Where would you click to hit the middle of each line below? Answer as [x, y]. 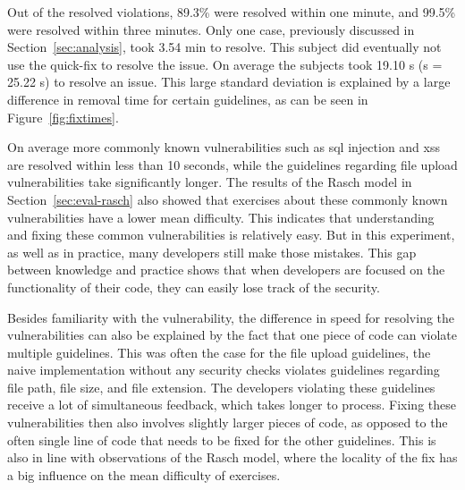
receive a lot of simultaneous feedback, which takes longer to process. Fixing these [232, 405]
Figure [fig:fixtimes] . [63, 117]
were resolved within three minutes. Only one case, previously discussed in [211, 29]
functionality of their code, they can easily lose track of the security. [194, 287]
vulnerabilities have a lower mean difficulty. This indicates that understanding [221, 217]
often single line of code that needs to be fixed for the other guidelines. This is [222, 439]
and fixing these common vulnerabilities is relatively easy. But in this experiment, [231, 235]
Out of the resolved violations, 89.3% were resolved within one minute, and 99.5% [232, 12]
